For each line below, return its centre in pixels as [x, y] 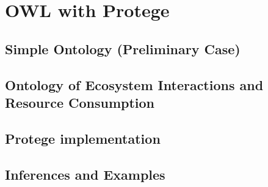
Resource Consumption [80, 102]
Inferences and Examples [85, 174]
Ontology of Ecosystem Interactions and [134, 84]
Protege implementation [83, 138]
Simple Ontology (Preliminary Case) [123, 48]
